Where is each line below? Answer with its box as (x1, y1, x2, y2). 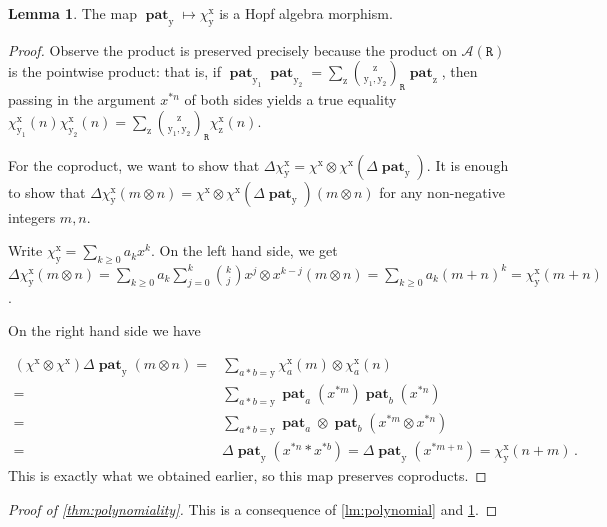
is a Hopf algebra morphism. (219, 3, 393, 23)
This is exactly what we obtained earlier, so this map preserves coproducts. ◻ (8, 465, 487, 486)
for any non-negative (379, 181, 505, 202)
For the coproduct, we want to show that (8, 154, 260, 175)
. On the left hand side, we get (150, 240, 338, 261)
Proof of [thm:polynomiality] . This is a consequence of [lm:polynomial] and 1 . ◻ (8, 498, 498, 519)
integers (8, 206, 56, 227)
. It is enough (426, 154, 509, 175)
